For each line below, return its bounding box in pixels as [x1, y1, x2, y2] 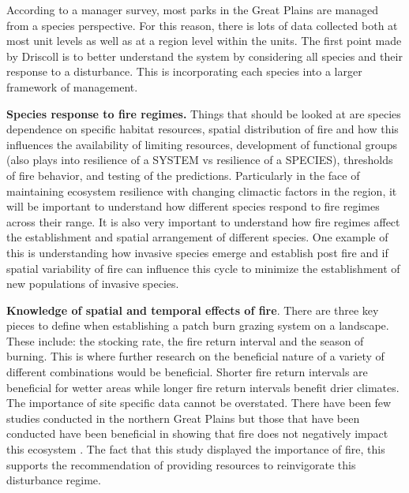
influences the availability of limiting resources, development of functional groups [6, 136, 398, 152]
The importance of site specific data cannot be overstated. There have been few [6, 394, 392, 411]
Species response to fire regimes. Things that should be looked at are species [6, 105, 401, 121]
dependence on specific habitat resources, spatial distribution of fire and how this [6, 121, 399, 137]
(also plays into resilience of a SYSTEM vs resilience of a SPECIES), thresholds [6, 151, 393, 168]
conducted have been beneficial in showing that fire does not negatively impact [6, 425, 388, 442]
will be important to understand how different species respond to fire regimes [6, 198, 380, 215]
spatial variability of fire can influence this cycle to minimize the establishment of [6, 260, 400, 276]
